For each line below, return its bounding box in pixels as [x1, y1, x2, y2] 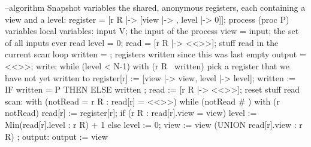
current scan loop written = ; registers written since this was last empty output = [5, 48, 306, 60]
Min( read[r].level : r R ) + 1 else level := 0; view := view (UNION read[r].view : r [5, 118, 303, 130]
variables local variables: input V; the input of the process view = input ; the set [5, 24, 299, 37]
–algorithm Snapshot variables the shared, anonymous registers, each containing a [5, 1, 306, 13]
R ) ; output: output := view [5, 130, 108, 142]
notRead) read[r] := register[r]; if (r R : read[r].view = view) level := [5, 106, 257, 119]
